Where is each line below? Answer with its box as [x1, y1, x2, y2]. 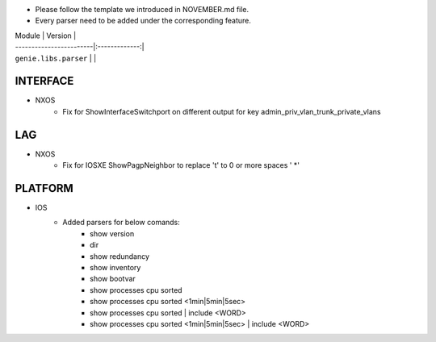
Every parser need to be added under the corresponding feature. [35, 16, 252, 26]
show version [90, 228, 135, 238]
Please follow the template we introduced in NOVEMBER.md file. [35, 5, 249, 14]
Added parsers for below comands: [62, 218, 181, 227]
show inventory [90, 263, 141, 273]
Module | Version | [15, 31, 77, 40]
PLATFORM [15, 181, 74, 195]
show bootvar [90, 274, 136, 284]
